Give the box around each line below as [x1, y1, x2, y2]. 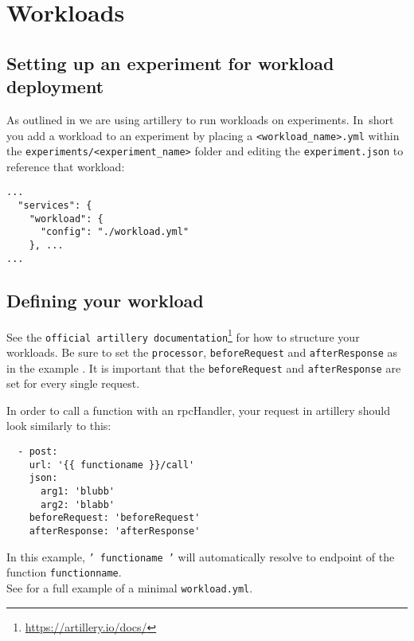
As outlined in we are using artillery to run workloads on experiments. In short [6, 111, 394, 127]
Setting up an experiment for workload [6, 50, 334, 75]
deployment [6, 74, 104, 99]
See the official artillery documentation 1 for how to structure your [6, 326, 360, 345]
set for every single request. [6, 375, 140, 392]
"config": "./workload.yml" [40, 226, 189, 238]
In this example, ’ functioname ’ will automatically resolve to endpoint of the [6, 548, 395, 565]
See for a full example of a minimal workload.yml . [6, 579, 253, 596]
